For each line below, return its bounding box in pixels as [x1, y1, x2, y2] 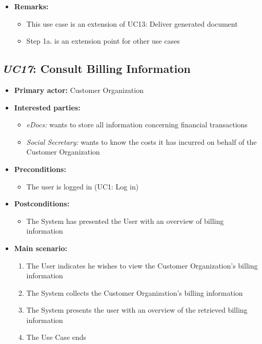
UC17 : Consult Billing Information [2, 61, 191, 77]
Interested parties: [14, 102, 80, 112]
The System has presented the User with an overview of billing [26, 215, 224, 226]
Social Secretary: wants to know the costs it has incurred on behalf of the [26, 136, 257, 147]
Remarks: [14, 1, 49, 11]
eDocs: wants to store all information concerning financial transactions [26, 119, 248, 130]
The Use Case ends [26, 332, 87, 342]
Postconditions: [14, 198, 70, 209]
